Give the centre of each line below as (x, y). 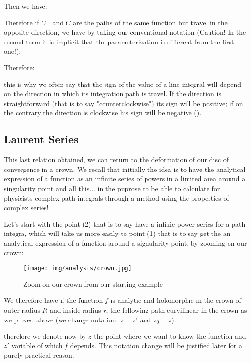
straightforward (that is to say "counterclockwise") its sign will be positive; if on (124, 103)
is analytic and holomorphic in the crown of (176, 300)
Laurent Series (41, 139)
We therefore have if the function (53, 300)
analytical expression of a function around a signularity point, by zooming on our (125, 243)
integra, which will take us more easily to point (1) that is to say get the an (117, 233)
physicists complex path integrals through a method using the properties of (116, 198)
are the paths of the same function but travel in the (150, 22)
